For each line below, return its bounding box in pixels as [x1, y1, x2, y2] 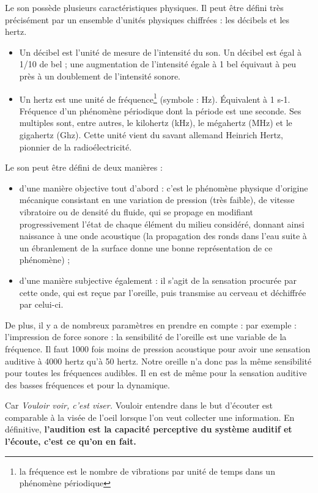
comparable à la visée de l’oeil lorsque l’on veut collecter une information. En [5, 410, 295, 423]
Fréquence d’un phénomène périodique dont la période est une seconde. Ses [19, 104, 301, 117]
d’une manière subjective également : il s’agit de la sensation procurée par [19, 273, 297, 286]
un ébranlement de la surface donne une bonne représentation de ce [19, 241, 273, 254]
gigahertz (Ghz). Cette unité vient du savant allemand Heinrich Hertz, [19, 128, 283, 141]
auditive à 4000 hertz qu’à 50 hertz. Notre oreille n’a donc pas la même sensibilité [5, 354, 312, 367]
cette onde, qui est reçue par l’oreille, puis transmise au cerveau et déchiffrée [19, 286, 306, 298]
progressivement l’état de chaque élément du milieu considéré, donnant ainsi [19, 217, 305, 230]
